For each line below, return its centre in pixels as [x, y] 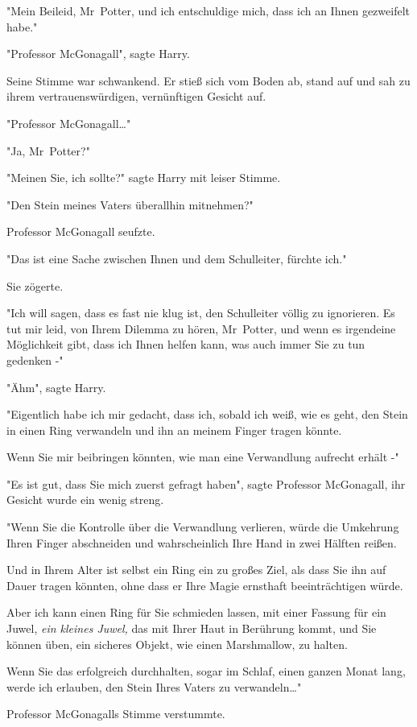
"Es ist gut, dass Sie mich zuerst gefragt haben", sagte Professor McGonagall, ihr [206, 483]
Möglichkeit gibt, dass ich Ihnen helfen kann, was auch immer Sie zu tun [186, 344]
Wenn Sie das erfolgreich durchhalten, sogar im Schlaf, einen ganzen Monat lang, [206, 671]
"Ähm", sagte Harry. [56, 387]
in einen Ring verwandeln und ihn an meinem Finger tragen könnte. [174, 430]
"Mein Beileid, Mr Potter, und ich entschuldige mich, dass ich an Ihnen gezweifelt [208, 10]
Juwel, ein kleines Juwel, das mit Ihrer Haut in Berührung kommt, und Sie [192, 628]
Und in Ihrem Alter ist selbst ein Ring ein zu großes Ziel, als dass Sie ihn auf [196, 570]
